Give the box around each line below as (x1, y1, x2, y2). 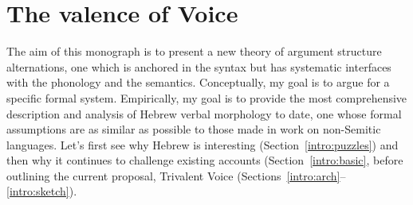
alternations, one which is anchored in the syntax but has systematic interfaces (6, 58, 391, 75)
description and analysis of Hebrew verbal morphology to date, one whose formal (6, 105, 402, 122)
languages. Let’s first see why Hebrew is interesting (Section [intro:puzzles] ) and (6, 136, 399, 153)
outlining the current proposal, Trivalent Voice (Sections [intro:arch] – (6, 167, 346, 184)
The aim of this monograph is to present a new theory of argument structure (6, 43, 382, 60)
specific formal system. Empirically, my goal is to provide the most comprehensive (6, 89, 407, 106)
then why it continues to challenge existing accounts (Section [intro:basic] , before (6, 152, 403, 168)
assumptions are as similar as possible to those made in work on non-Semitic (6, 121, 381, 137)
